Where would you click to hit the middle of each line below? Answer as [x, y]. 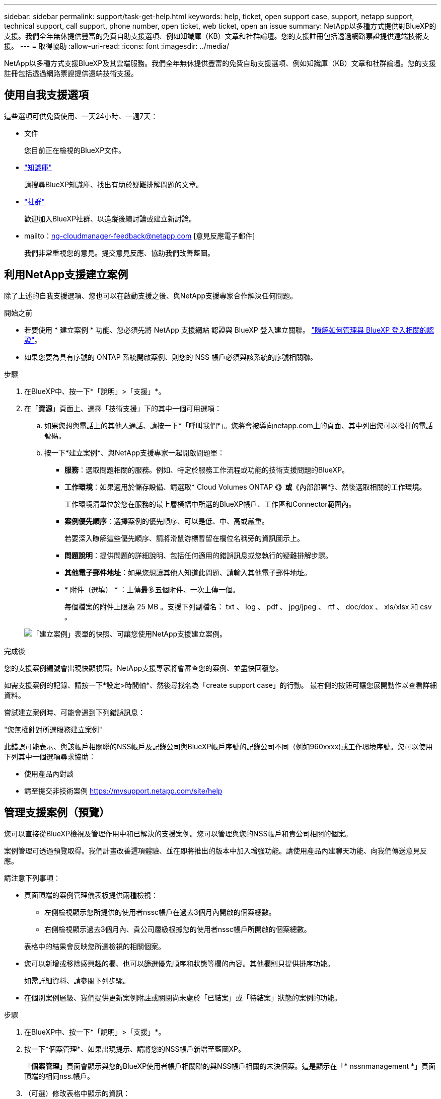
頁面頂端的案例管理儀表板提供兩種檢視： [91, 895]
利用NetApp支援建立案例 [66, 275]
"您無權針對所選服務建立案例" [53, 729]
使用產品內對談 [49, 773]
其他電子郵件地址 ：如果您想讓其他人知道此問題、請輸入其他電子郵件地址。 [188, 572]
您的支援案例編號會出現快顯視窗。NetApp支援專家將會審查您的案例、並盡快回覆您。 [144, 668]
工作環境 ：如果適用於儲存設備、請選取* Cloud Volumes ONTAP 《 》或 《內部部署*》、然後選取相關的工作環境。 [245, 487]
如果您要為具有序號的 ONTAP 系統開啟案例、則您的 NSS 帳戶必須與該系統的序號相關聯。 [171, 357]
